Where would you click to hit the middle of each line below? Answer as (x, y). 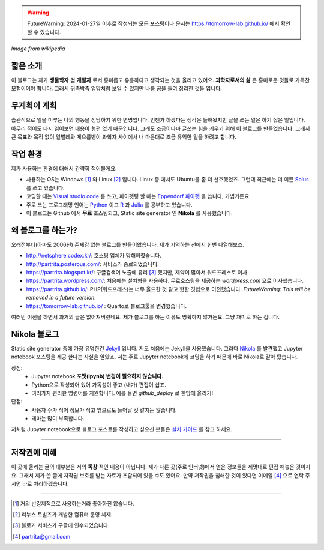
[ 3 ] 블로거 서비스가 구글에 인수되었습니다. (61, 525)
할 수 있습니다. (44, 32)
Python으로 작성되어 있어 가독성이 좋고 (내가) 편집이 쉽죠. (99, 385)
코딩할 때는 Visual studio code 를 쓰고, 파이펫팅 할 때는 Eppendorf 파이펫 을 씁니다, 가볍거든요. (139, 196)
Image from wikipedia (38, 49)
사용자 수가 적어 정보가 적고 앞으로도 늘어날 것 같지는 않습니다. (104, 410)
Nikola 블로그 (35, 334)
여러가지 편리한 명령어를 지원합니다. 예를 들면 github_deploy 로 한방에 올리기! (122, 393)
